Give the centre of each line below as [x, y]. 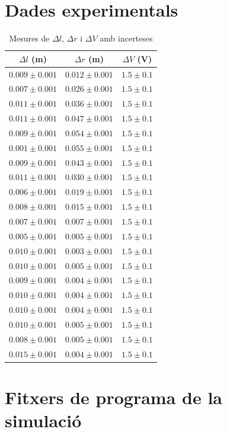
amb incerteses [126, 38]
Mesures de [29, 38]
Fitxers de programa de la [113, 397]
